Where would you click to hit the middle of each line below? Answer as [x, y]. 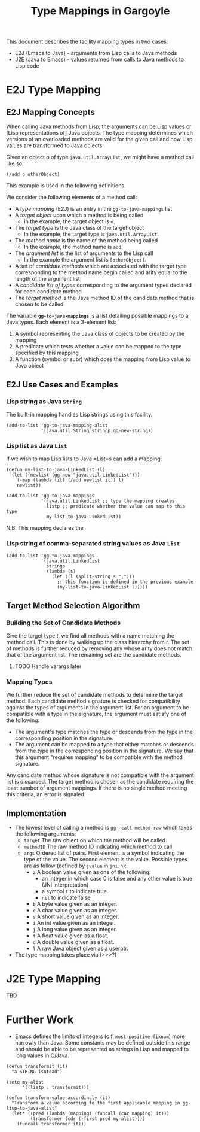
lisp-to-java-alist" [32, 1109]
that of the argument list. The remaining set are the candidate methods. [94, 655]
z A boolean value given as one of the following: [92, 872]
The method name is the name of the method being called [86, 241]
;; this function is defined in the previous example [125, 582]
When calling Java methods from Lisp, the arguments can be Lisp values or [99, 126]
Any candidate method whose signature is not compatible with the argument [100, 775]
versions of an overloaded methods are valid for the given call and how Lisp [99, 139]
